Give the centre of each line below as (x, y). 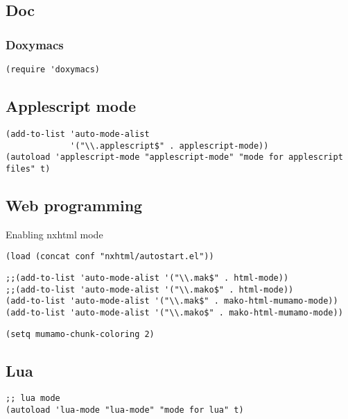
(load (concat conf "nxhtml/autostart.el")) (110, 257)
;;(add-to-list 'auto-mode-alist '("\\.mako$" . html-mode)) (150, 289)
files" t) (28, 169)
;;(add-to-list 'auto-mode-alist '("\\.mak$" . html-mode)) (147, 278)
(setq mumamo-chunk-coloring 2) (80, 334)
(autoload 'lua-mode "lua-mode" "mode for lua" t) (125, 410)
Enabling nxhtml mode (54, 234)
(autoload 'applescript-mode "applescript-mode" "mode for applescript (174, 157)
